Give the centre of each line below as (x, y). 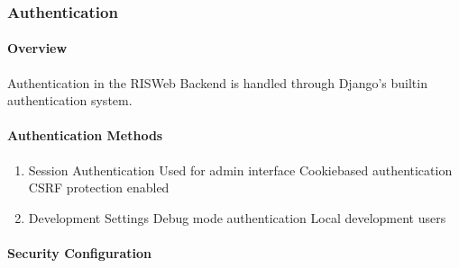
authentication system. (70, 100)
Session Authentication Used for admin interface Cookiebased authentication (240, 170)
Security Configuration (79, 253)
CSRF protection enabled (99, 188)
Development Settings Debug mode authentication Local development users (237, 217)
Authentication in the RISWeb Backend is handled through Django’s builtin (217, 82)
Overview (37, 48)
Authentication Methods (85, 135)
